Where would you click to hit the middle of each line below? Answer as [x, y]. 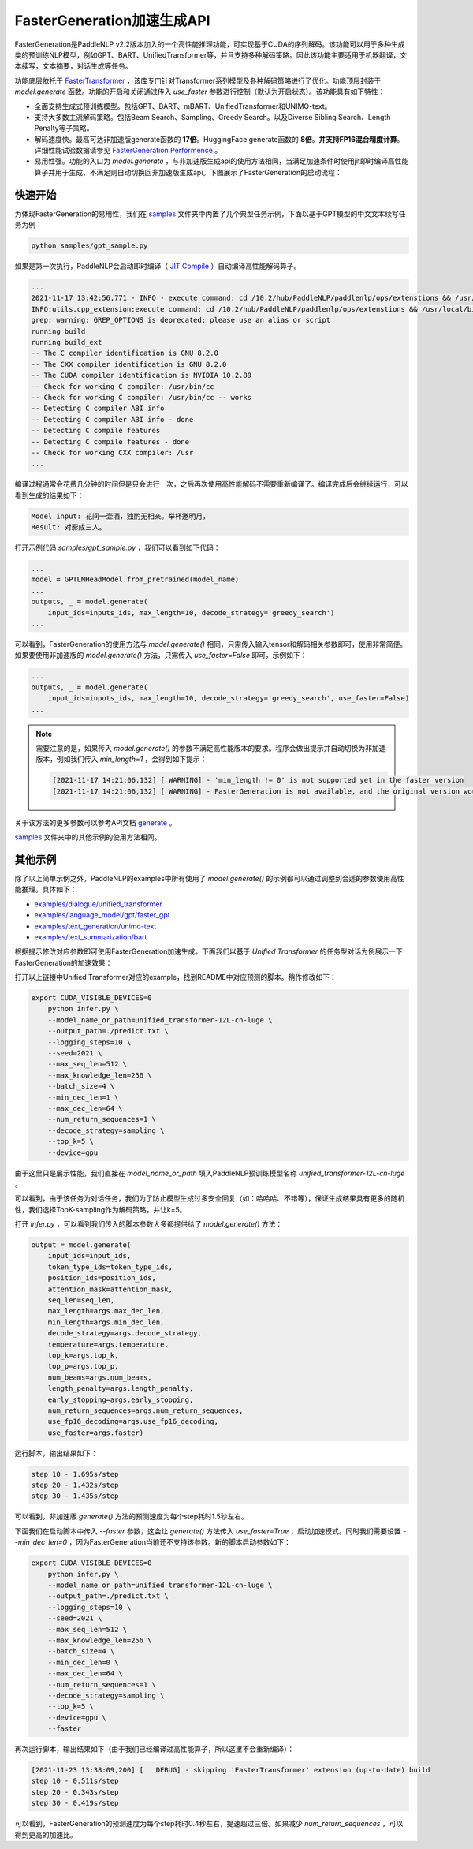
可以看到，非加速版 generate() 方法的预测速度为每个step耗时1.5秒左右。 [131, 1517]
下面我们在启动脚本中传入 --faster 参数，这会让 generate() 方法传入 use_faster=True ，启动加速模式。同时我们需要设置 [208, 1531]
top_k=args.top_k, [83, 1355]
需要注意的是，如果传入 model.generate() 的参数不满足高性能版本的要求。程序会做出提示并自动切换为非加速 [211, 748]
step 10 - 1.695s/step [75, 1474]
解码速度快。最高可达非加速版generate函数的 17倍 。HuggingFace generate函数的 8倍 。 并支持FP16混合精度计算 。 [219, 139]
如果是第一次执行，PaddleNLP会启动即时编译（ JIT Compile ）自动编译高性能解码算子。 [158, 266]
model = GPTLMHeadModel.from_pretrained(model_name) [135, 579]
